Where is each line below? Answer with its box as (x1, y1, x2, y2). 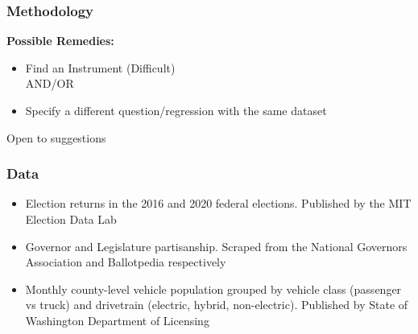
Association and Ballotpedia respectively (25, 254, 226, 270)
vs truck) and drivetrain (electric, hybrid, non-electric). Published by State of (25, 296, 408, 313)
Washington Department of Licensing (25, 311, 209, 328)
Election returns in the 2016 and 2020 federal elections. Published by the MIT (25, 195, 412, 212)
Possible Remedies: (6, 32, 114, 49)
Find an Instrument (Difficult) (25, 59, 176, 76)
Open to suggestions (6, 129, 106, 146)
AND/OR (25, 75, 74, 92)
